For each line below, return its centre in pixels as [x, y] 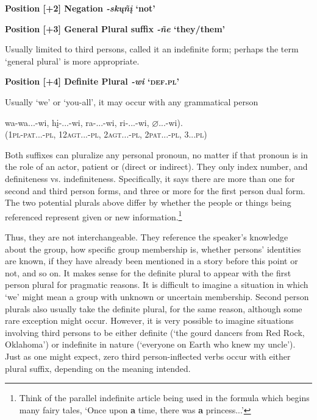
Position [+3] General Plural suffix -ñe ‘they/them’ [115, 28]
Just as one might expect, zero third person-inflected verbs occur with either [148, 356]
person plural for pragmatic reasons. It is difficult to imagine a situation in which [157, 285]
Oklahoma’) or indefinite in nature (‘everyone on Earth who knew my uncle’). [150, 344]
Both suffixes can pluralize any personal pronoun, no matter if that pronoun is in [156, 154]
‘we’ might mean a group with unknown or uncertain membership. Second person [157, 296]
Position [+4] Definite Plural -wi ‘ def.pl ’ [92, 81]
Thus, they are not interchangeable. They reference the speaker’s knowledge [147, 236]
